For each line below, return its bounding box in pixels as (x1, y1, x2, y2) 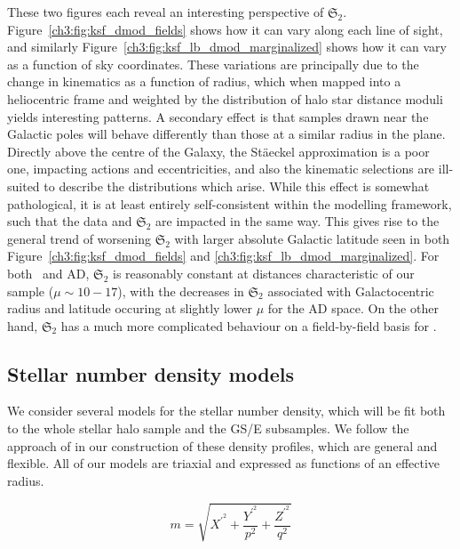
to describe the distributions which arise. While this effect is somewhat (44, 176, 430, 195)
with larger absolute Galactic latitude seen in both (174, 229, 450, 247)
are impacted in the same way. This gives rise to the (155, 212, 440, 230)
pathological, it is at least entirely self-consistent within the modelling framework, (7, 194, 452, 213)
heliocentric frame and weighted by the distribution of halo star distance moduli (7, 89, 443, 108)
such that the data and (7, 212, 132, 230)
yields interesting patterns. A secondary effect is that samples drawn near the (7, 107, 429, 125)
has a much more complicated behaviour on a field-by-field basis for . (60, 316, 437, 335)
